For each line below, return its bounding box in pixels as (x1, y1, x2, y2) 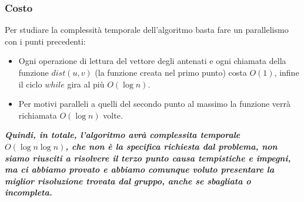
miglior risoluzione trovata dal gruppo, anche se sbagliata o (5, 174, 251, 187)
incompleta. (5, 186, 52, 198)
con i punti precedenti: (5, 35, 86, 47)
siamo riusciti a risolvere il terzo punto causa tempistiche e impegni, (5, 151, 291, 164)
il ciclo (18, 78, 42, 90)
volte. (103, 109, 123, 121)
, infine (274, 66, 299, 78)
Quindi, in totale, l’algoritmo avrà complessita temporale (5, 129, 240, 141)
